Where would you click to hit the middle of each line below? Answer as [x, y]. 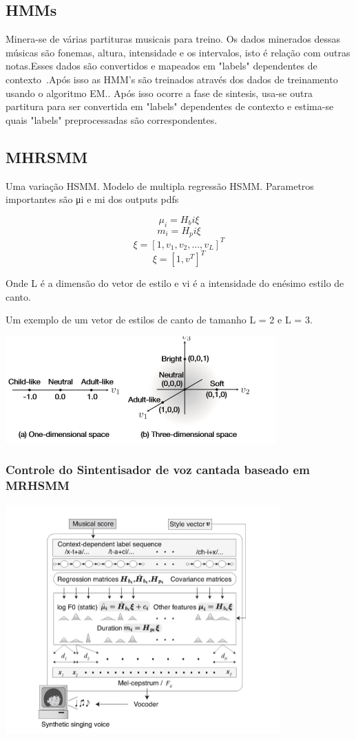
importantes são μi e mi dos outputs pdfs [92, 199]
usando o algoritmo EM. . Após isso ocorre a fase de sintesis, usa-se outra [159, 93]
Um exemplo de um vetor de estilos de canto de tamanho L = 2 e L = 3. [159, 320]
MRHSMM [38, 485]
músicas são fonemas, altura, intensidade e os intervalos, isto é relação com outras [178, 52]
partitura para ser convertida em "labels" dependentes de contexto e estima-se [170, 106]
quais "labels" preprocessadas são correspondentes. [112, 119]
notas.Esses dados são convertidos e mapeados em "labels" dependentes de [161, 66]
